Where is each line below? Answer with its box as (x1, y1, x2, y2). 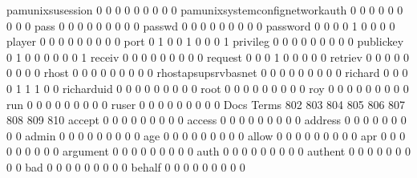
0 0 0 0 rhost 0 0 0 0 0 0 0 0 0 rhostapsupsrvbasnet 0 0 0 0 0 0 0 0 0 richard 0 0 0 (6, 64, 408, 81)
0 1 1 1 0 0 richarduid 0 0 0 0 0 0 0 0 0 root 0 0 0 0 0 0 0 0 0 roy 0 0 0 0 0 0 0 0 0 (6, 79, 409, 96)
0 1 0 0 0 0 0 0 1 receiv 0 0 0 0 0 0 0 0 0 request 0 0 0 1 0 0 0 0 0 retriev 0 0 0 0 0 (6, 48, 410, 65)
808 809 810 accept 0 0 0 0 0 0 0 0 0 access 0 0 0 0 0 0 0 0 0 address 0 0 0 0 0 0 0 (6, 111, 407, 128)
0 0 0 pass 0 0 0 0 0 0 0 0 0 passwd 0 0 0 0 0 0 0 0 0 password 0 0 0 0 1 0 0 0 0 (6, 17, 395, 34)
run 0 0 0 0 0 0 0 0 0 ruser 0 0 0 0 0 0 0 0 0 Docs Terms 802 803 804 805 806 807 (6, 95, 406, 112)
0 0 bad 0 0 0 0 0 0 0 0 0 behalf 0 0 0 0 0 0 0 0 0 (6, 158, 245, 175)
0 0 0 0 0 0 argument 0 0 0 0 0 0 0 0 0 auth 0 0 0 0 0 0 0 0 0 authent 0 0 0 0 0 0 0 (6, 143, 411, 160)
